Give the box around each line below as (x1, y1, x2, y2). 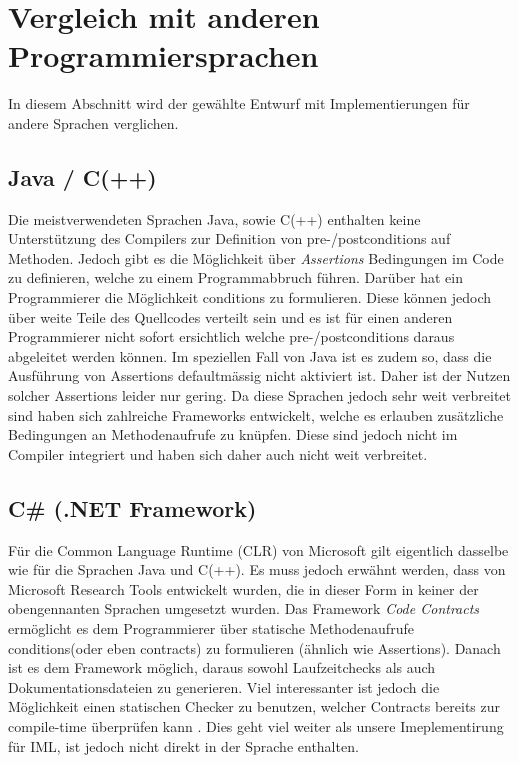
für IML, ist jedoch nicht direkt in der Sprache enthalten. (8, 735, 359, 756)
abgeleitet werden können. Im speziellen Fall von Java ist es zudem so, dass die (8, 345, 492, 366)
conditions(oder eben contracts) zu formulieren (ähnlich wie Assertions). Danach (8, 637, 501, 658)
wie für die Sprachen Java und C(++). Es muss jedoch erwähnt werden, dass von (8, 559, 506, 580)
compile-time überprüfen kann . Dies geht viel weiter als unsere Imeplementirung (8, 715, 504, 736)
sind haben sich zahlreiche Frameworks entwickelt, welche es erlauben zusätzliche (8, 404, 504, 425)
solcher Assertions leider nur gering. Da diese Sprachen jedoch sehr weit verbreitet (8, 385, 512, 406)
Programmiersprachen (8, 35, 319, 76)
